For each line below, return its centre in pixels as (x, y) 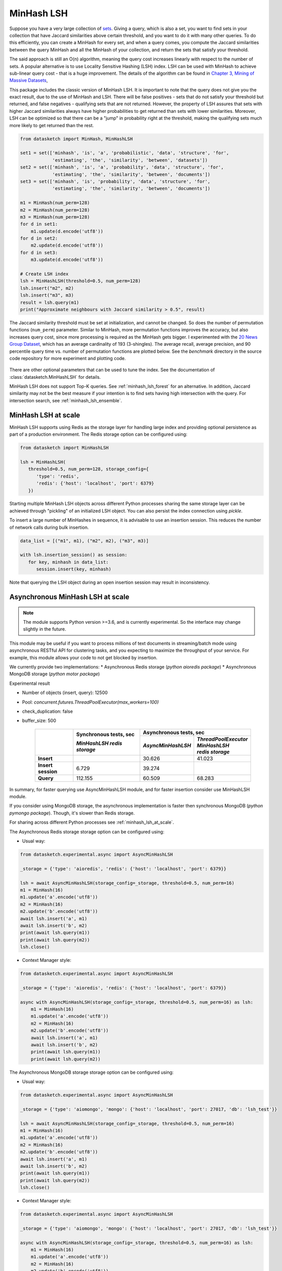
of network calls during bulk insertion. (49, 527)
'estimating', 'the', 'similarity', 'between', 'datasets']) (130, 160)
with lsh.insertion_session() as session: (74, 555)
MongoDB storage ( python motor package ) (55, 674)
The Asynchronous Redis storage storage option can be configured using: (87, 832)
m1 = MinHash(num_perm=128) (55, 203)
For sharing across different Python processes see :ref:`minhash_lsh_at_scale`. (92, 822)
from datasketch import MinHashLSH (64, 448)
